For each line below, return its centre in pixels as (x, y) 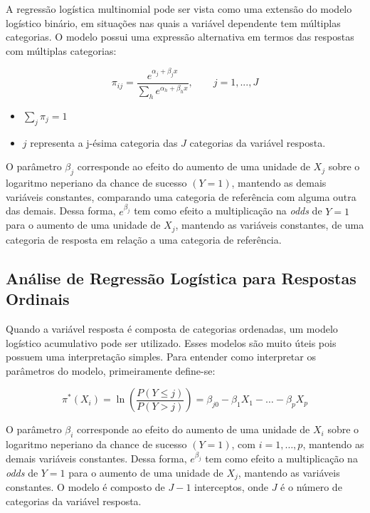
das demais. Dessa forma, (61, 211)
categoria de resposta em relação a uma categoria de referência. (144, 239)
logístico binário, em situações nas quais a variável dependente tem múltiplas (173, 22)
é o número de (311, 487)
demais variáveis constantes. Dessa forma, (96, 458)
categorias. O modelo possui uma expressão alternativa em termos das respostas (180, 37)
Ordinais (38, 299)
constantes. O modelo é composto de (85, 487)
